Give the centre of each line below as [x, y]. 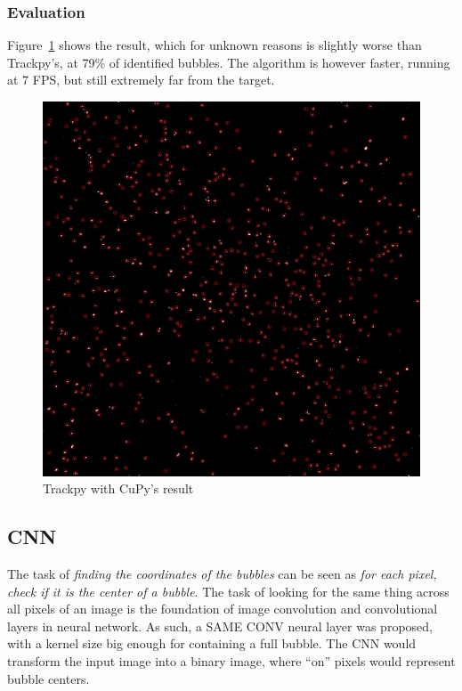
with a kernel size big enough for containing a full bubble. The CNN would [212, 643]
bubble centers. [49, 678]
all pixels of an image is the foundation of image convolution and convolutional [223, 609]
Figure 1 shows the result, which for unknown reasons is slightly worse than [215, 45]
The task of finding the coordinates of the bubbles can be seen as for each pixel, [222, 574]
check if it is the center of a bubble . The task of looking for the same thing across [228, 591]
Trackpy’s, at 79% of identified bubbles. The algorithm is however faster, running [229, 62]
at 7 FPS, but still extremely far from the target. [141, 80]
